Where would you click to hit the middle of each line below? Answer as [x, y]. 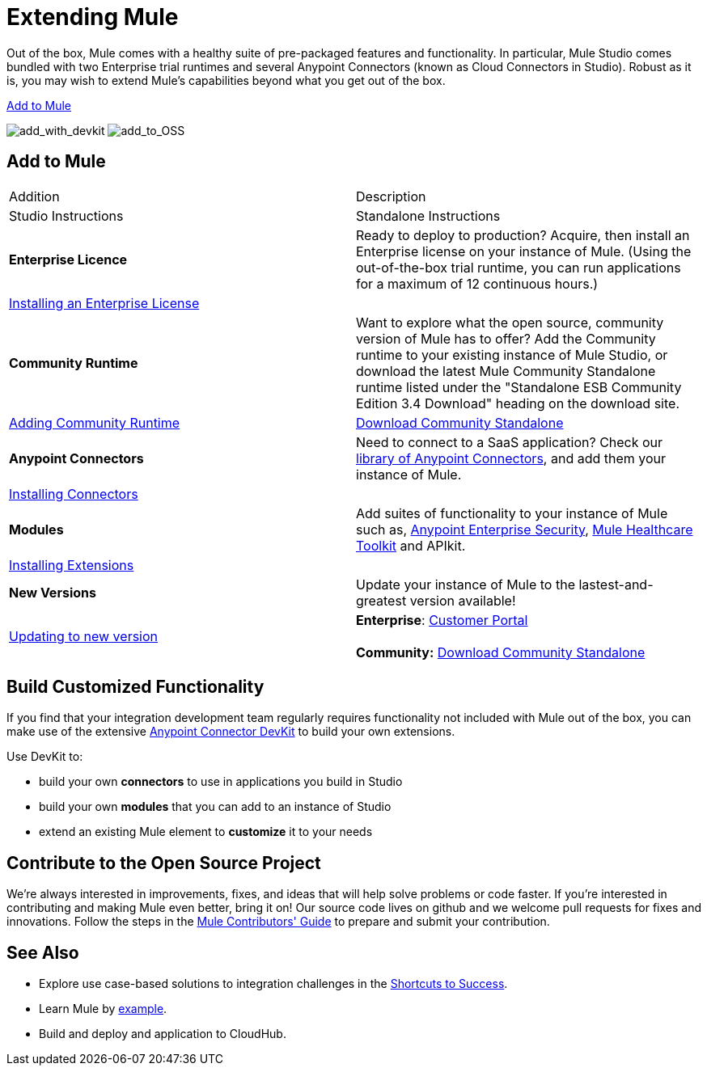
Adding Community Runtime [95, 422]
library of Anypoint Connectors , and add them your [511, 458]
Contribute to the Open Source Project [164, 863]
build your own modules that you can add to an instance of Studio [215, 807]
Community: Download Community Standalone [501, 652]
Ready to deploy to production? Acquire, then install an [523, 235]
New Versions [53, 592]
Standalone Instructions [428, 215]
